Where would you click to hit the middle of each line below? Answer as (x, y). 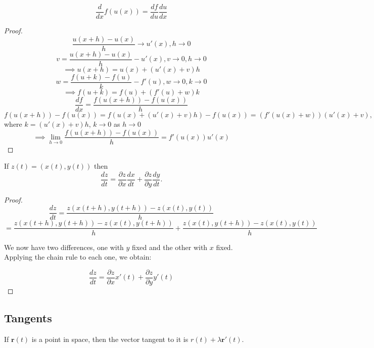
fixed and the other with (170, 247)
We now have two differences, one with (64, 247)
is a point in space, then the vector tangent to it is (110, 339)
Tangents (28, 317)
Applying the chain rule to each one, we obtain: (78, 257)
